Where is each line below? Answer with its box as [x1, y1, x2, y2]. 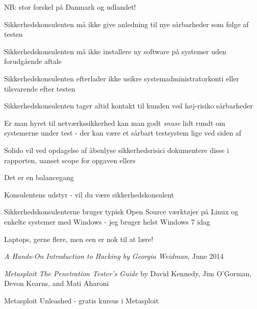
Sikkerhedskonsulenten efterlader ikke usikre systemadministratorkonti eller [4, 73, 239, 83]
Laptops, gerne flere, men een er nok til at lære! [4, 233, 153, 244]
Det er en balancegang [4, 172, 74, 183]
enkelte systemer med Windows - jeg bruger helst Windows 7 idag [4, 216, 211, 227]
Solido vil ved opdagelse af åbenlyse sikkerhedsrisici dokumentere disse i [4, 144, 229, 155]
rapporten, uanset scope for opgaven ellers [4, 154, 136, 165]
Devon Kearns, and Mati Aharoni [4, 278, 109, 289]
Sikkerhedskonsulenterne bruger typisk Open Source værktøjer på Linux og [4, 206, 239, 217]
